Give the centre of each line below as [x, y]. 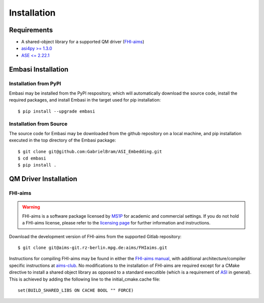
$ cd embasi [32, 158]
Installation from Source [38, 123]
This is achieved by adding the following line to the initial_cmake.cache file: [85, 279]
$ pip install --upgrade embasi [56, 111]
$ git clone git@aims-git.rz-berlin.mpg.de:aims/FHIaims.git [92, 248]
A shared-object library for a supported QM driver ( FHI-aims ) [83, 42]
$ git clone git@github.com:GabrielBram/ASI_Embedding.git [90, 151]
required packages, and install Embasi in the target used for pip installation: [85, 100]
